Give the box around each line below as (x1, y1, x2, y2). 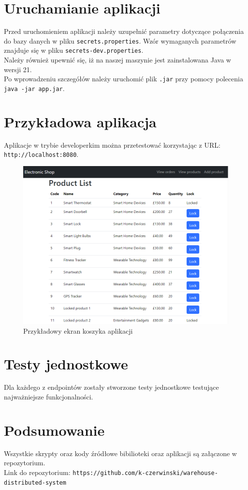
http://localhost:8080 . (4, 149, 79, 159)
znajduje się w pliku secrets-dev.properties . (4, 45, 144, 55)
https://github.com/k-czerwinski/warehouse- (73, 469, 218, 476)
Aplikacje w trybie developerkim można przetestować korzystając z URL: (4, 139, 220, 150)
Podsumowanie (4, 420, 105, 440)
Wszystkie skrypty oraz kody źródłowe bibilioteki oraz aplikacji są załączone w (4, 448, 237, 458)
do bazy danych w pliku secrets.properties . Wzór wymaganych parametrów (4, 35, 236, 46)
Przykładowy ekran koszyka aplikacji (23, 325, 133, 336)
